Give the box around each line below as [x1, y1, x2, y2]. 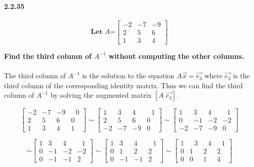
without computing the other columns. [109, 50, 245, 61]
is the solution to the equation [82, 70, 175, 81]
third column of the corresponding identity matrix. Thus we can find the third [4, 80, 243, 90]
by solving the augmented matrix [50, 90, 152, 100]
